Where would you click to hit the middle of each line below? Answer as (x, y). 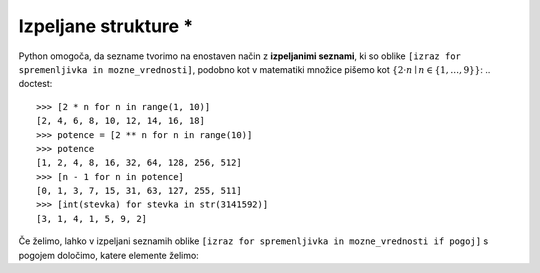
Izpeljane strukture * (106, 26)
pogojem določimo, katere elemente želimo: (108, 255)
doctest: (35, 84)
